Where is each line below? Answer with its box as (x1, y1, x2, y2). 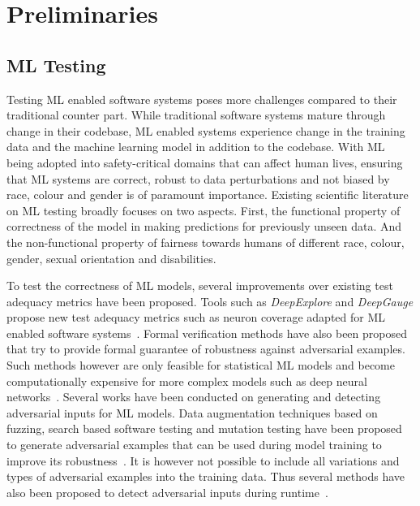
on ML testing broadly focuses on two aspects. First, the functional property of (6, 201, 401, 218)
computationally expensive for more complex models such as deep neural (6, 372, 367, 389)
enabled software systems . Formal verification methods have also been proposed (6, 324, 407, 341)
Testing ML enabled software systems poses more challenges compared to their (6, 90, 397, 107)
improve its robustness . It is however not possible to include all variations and (6, 452, 400, 469)
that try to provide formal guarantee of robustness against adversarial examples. (6, 340, 405, 357)
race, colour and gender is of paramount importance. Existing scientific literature (6, 186, 409, 203)
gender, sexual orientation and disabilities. (6, 249, 216, 266)
